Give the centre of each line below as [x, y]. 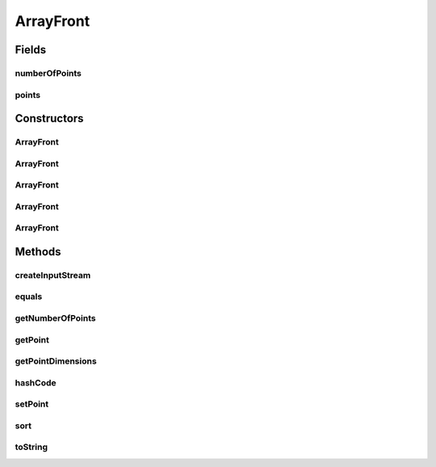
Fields [31, 50]
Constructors [49, 118]
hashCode [36, 382]
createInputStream [53, 275]
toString [31, 447]
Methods [38, 252]
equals [29, 297]
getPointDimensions [56, 361]
